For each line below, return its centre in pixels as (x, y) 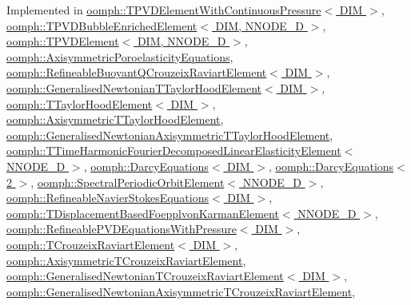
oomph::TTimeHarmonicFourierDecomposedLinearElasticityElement (174, 151)
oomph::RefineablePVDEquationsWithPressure (122, 229)
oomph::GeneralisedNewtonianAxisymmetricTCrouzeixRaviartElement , (181, 291)
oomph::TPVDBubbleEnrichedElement (102, 25)
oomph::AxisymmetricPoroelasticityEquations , (120, 56)
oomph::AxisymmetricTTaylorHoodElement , (115, 119)
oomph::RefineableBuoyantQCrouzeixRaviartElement (137, 72)
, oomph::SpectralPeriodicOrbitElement (128, 182)
